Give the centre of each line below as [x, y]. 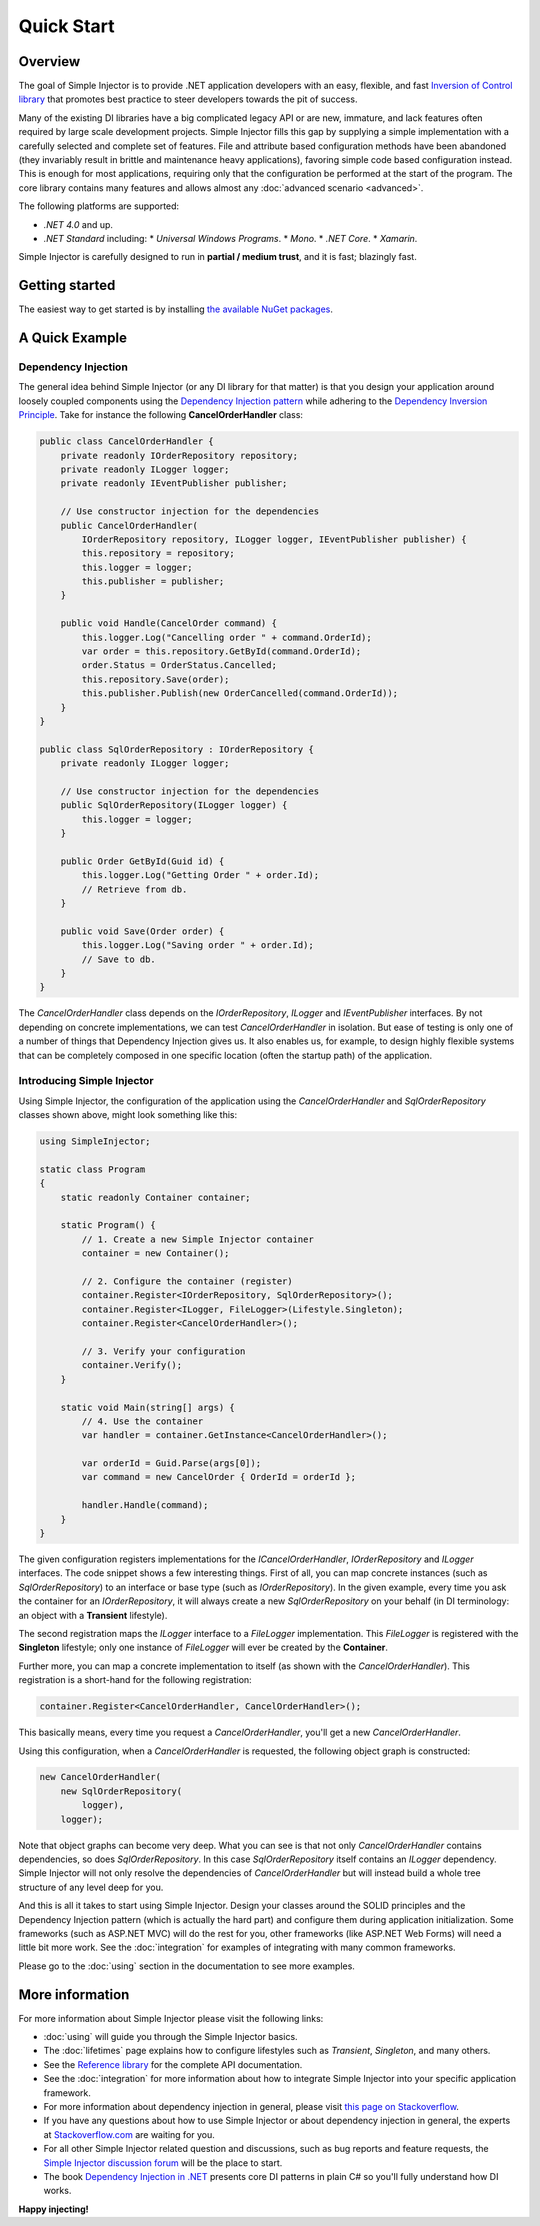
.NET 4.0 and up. [78, 224]
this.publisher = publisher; [153, 581]
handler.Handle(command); [145, 1505]
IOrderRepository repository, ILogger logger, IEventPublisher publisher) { [274, 539]
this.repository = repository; [158, 553]
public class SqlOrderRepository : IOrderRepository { [176, 749]
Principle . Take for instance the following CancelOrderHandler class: [161, 415]
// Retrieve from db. [134, 889]
